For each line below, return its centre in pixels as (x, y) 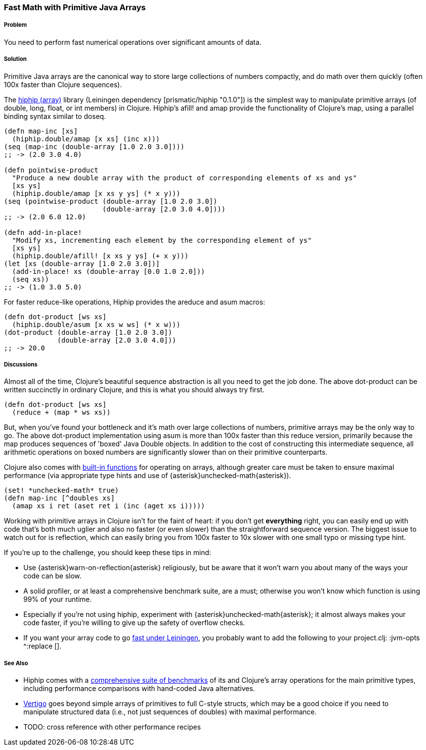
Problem (16, 25)
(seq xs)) (30, 279)
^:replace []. (42, 646)
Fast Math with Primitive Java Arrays (75, 7)
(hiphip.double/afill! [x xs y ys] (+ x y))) (100, 256)
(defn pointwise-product (51, 170)
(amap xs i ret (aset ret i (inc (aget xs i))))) (109, 506)
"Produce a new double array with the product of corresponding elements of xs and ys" (184, 178)
